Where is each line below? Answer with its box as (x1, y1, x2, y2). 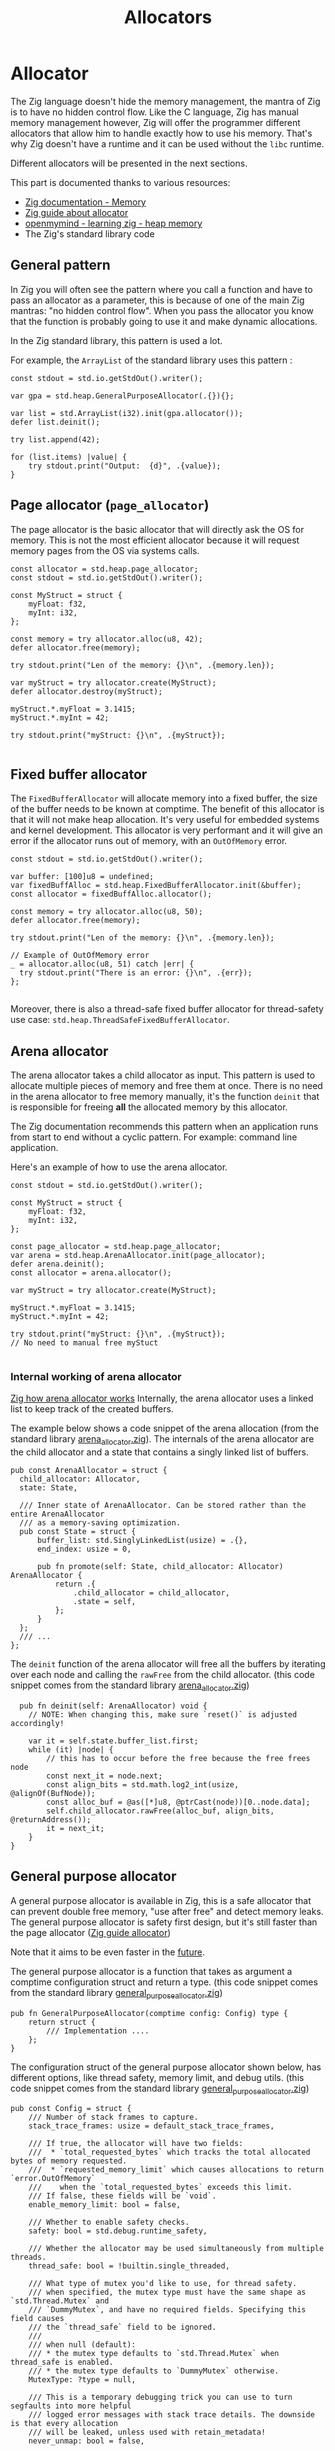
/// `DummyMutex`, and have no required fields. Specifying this (28, 2305, 307, 2315)
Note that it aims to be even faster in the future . (10, 1946, 205, 1958)
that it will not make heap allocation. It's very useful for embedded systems (10, 814, 320, 826)
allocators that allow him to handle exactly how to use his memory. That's (10, 127, 313, 139)
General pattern (10, 257, 111, 274)
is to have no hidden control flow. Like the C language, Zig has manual (10, 106, 300, 118)
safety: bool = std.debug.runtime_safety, (28, 2226, 208, 2236)
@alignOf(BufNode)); (10, 1789, 97, 1799)
